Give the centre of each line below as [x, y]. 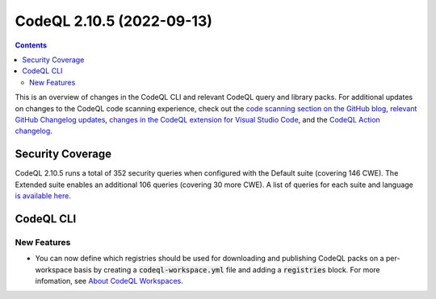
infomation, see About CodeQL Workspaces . [109, 280]
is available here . [43, 195]
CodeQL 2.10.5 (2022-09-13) [114, 21]
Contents [31, 45]
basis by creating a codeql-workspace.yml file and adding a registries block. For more [227, 269]
